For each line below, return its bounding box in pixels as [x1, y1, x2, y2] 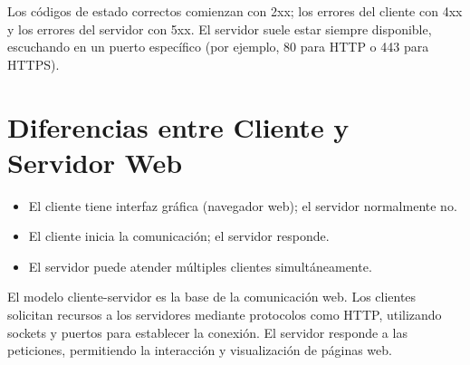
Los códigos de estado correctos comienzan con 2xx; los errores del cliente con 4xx [7, 2, 463, 20]
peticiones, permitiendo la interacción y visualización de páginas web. [7, 341, 392, 360]
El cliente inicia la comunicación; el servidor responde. [28, 226, 330, 245]
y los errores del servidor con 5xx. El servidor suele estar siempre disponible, [7, 19, 432, 38]
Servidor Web [7, 143, 183, 180]
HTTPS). [7, 54, 60, 73]
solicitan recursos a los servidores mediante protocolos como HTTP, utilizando [7, 305, 442, 324]
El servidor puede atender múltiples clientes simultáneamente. [28, 256, 372, 275]
